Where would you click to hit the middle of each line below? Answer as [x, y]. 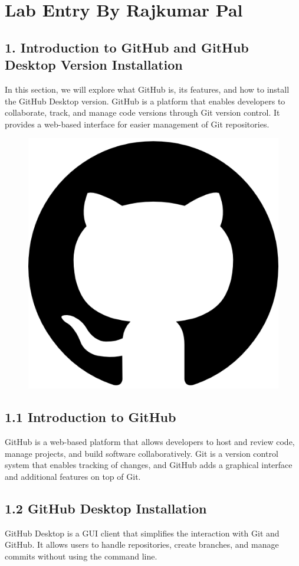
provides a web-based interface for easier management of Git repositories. [137, 124]
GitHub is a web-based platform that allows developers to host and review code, [150, 442]
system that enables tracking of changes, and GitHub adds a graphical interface [149, 465]
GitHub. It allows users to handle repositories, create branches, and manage [142, 544]
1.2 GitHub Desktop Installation [106, 508]
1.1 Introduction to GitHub [91, 417]
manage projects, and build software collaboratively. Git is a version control [142, 453]
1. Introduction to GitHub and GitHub [127, 47]
